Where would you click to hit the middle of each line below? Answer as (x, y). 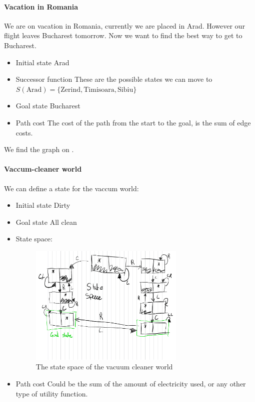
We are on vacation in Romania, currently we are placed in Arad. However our (124, 25)
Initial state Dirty (43, 205)
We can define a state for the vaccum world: (71, 188)
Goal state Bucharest (48, 106)
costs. (24, 132)
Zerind (71, 90)
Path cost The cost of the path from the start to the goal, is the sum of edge (133, 122)
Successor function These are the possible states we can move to (114, 79)
